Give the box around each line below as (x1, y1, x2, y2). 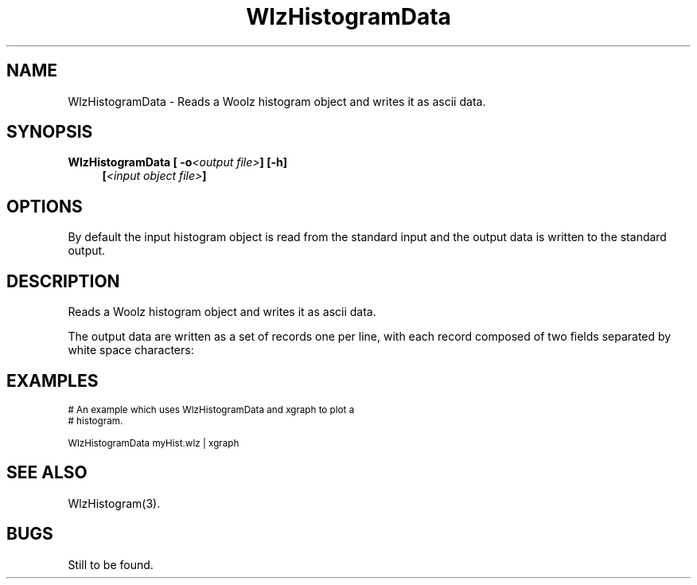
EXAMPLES (6, 370, 99, 391)
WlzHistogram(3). (68, 496, 161, 510)
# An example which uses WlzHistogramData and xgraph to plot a (68, 404, 355, 415)
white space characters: (68, 343, 194, 357)
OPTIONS (6, 196, 83, 216)
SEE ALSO (6, 462, 88, 483)
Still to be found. (68, 557, 154, 571)
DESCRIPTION (6, 271, 120, 291)
